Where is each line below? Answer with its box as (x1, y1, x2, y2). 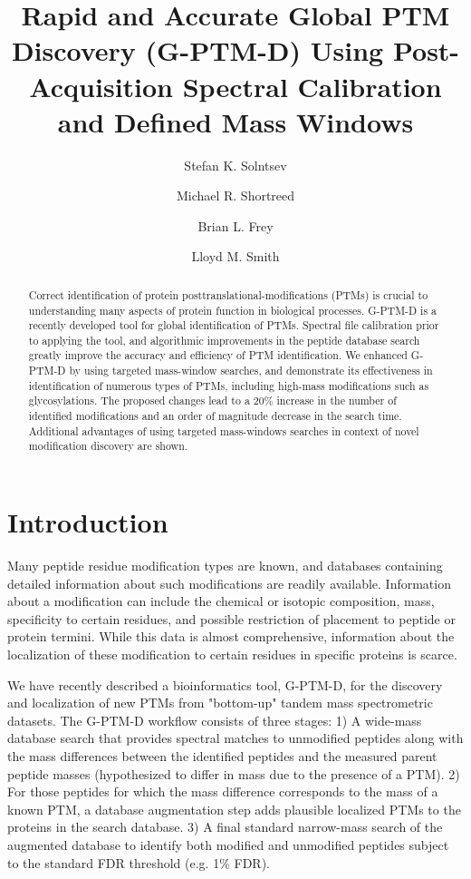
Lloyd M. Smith (191, 247, 280, 266)
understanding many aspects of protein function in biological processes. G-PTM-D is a (28, 302, 437, 317)
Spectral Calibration (182, 67, 442, 104)
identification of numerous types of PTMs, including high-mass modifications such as (28, 377, 429, 393)
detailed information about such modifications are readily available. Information (7, 573, 451, 592)
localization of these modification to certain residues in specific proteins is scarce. (7, 644, 457, 663)
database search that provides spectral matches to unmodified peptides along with (7, 728, 464, 747)
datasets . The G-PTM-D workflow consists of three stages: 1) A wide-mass (7, 710, 422, 729)
